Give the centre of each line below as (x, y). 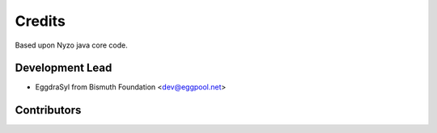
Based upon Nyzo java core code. (72, 45)
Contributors (48, 110)
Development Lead (64, 68)
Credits (40, 21)
